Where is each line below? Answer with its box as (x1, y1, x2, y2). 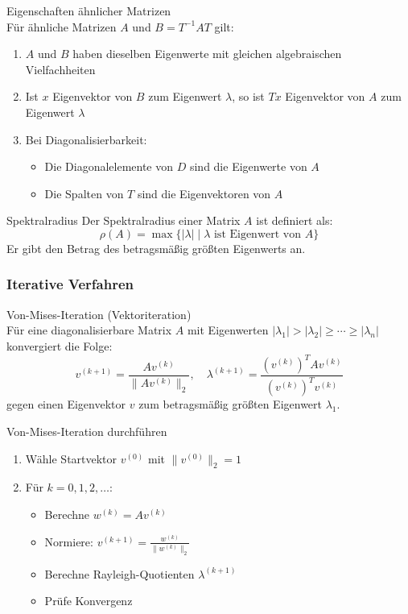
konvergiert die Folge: (6, 337, 113, 354)
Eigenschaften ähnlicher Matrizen (6, 2, 171, 19)
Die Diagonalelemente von (44, 158, 174, 175)
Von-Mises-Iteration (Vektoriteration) (6, 305, 192, 322)
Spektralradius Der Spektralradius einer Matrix (6, 212, 241, 229)
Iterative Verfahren (6, 274, 134, 294)
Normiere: (44, 533, 93, 550)
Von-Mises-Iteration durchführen (6, 423, 167, 439)
